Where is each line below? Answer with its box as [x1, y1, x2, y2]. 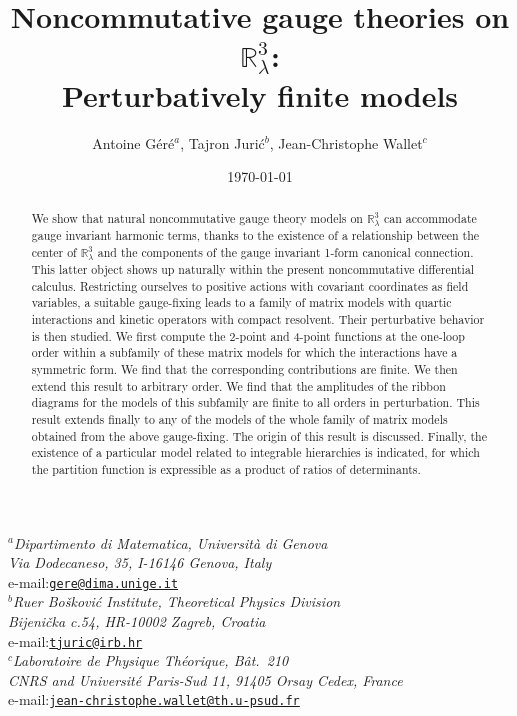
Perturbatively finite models [61, 74, 459, 115]
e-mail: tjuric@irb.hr [8, 630, 143, 651]
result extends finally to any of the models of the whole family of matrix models [31, 410, 448, 427]
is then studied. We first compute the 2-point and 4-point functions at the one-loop [31, 327, 465, 344]
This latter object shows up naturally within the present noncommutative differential [31, 261, 475, 278]
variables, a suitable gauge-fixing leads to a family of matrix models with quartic [31, 294, 452, 311]
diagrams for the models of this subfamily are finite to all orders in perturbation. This [31, 394, 480, 411]
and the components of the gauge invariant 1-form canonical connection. [97, 244, 474, 261]
